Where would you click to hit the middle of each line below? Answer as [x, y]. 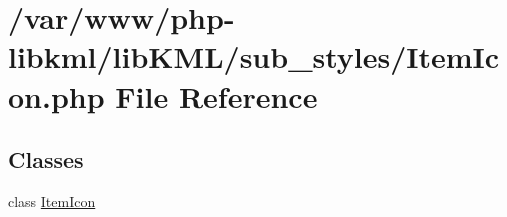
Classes [46, 159]
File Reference [216, 95]
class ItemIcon [52, 200]
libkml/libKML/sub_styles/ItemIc [254, 56]
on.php [56, 95]
